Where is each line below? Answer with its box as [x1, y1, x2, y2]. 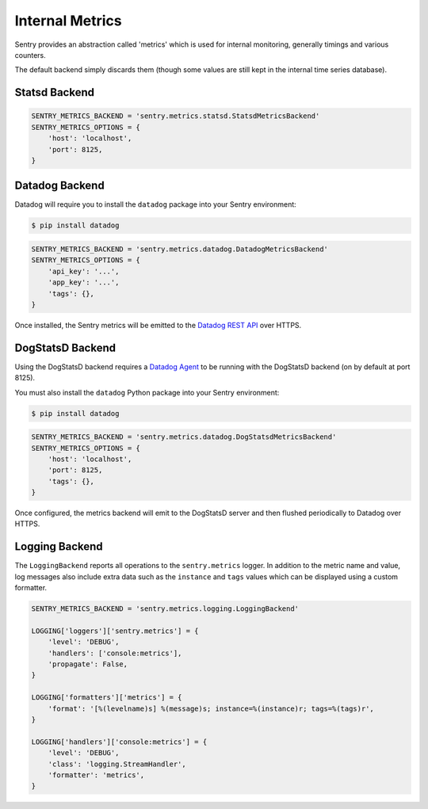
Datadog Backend [14, 179, 105, 193]
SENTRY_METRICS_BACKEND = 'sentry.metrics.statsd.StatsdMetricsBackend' [31, 112, 320, 120]
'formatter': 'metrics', [48, 771, 145, 780]
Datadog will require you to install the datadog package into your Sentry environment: [14, 200, 296, 209]
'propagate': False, [48, 660, 128, 669]
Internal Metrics [14, 12, 122, 29]
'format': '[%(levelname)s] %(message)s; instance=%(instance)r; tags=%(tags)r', [48, 704, 374, 713]
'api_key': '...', [48, 266, 120, 276]
